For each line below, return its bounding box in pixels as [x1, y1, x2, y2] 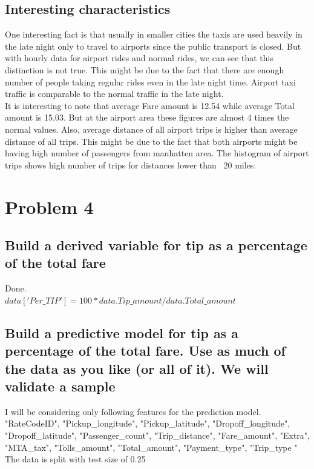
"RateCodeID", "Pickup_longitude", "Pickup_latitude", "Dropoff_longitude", [5, 417, 290, 430]
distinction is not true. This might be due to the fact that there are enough [5, 63, 284, 76]
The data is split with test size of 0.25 [5, 453, 146, 465]
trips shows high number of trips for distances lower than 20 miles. [5, 158, 257, 171]
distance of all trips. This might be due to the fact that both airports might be [5, 135, 298, 147]
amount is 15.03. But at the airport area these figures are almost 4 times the [5, 111, 289, 124]
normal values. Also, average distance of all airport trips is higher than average [5, 122, 298, 135]
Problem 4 [5, 194, 94, 219]
